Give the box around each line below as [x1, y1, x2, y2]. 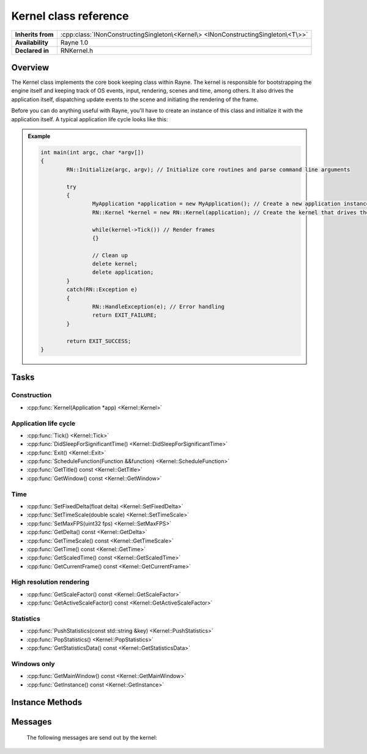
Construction [11, 391, 52, 399]
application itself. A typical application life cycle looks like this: [11, 115, 168, 123]
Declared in [15, 46, 49, 55]
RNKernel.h [60, 46, 94, 55]
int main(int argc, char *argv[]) [40, 149, 144, 156]
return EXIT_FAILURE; [92, 312, 157, 319]
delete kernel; [92, 260, 138, 268]
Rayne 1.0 [60, 38, 89, 47]
